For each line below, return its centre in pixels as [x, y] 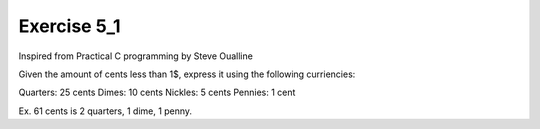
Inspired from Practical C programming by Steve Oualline [136, 56]
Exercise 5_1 [69, 26]
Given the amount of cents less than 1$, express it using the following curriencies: [187, 74]
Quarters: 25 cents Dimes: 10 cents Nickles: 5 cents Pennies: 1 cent [157, 92]
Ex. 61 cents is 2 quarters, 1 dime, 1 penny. [105, 111]
